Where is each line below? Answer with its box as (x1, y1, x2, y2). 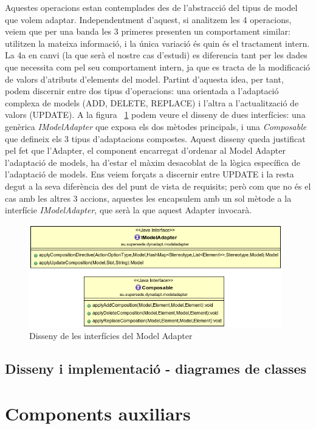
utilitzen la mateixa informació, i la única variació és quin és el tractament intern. (5, 36, 310, 49)
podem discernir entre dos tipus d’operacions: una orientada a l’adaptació (5, 84, 279, 97)
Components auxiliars (5, 400, 191, 425)
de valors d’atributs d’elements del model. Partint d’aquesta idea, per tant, (5, 72, 284, 85)
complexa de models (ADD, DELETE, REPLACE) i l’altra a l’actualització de (5, 96, 299, 109)
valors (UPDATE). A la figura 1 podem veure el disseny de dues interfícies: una (5, 108, 306, 121)
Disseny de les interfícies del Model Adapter (29, 329, 193, 342)
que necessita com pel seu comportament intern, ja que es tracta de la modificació (5, 60, 311, 73)
